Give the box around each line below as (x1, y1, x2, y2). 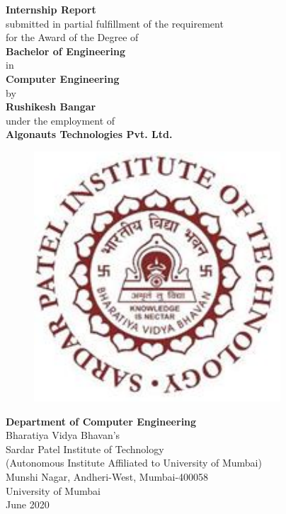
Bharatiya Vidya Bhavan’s (6, 428, 120, 442)
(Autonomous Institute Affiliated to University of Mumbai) (6, 455, 262, 470)
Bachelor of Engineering (6, 43, 125, 58)
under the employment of (6, 113, 115, 127)
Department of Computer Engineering (6, 413, 197, 428)
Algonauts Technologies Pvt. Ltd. (6, 127, 173, 142)
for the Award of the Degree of (6, 30, 139, 45)
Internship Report (6, 2, 96, 16)
